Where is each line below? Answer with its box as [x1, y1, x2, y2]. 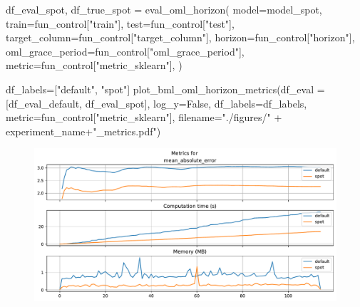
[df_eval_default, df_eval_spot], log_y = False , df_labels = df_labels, [6, 95, 307, 110]
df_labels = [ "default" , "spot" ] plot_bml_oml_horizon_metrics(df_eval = [6, 81, 325, 96]
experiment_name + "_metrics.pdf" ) [6, 123, 161, 138]
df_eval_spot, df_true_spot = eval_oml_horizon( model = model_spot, [6, 2, 322, 16]
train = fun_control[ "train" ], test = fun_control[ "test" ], [6, 16, 235, 31]
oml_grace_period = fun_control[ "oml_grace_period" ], [6, 43, 245, 58]
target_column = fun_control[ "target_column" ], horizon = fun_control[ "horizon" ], [6, 30, 355, 45]
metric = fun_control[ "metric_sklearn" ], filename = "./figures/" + [6, 110, 282, 125]
